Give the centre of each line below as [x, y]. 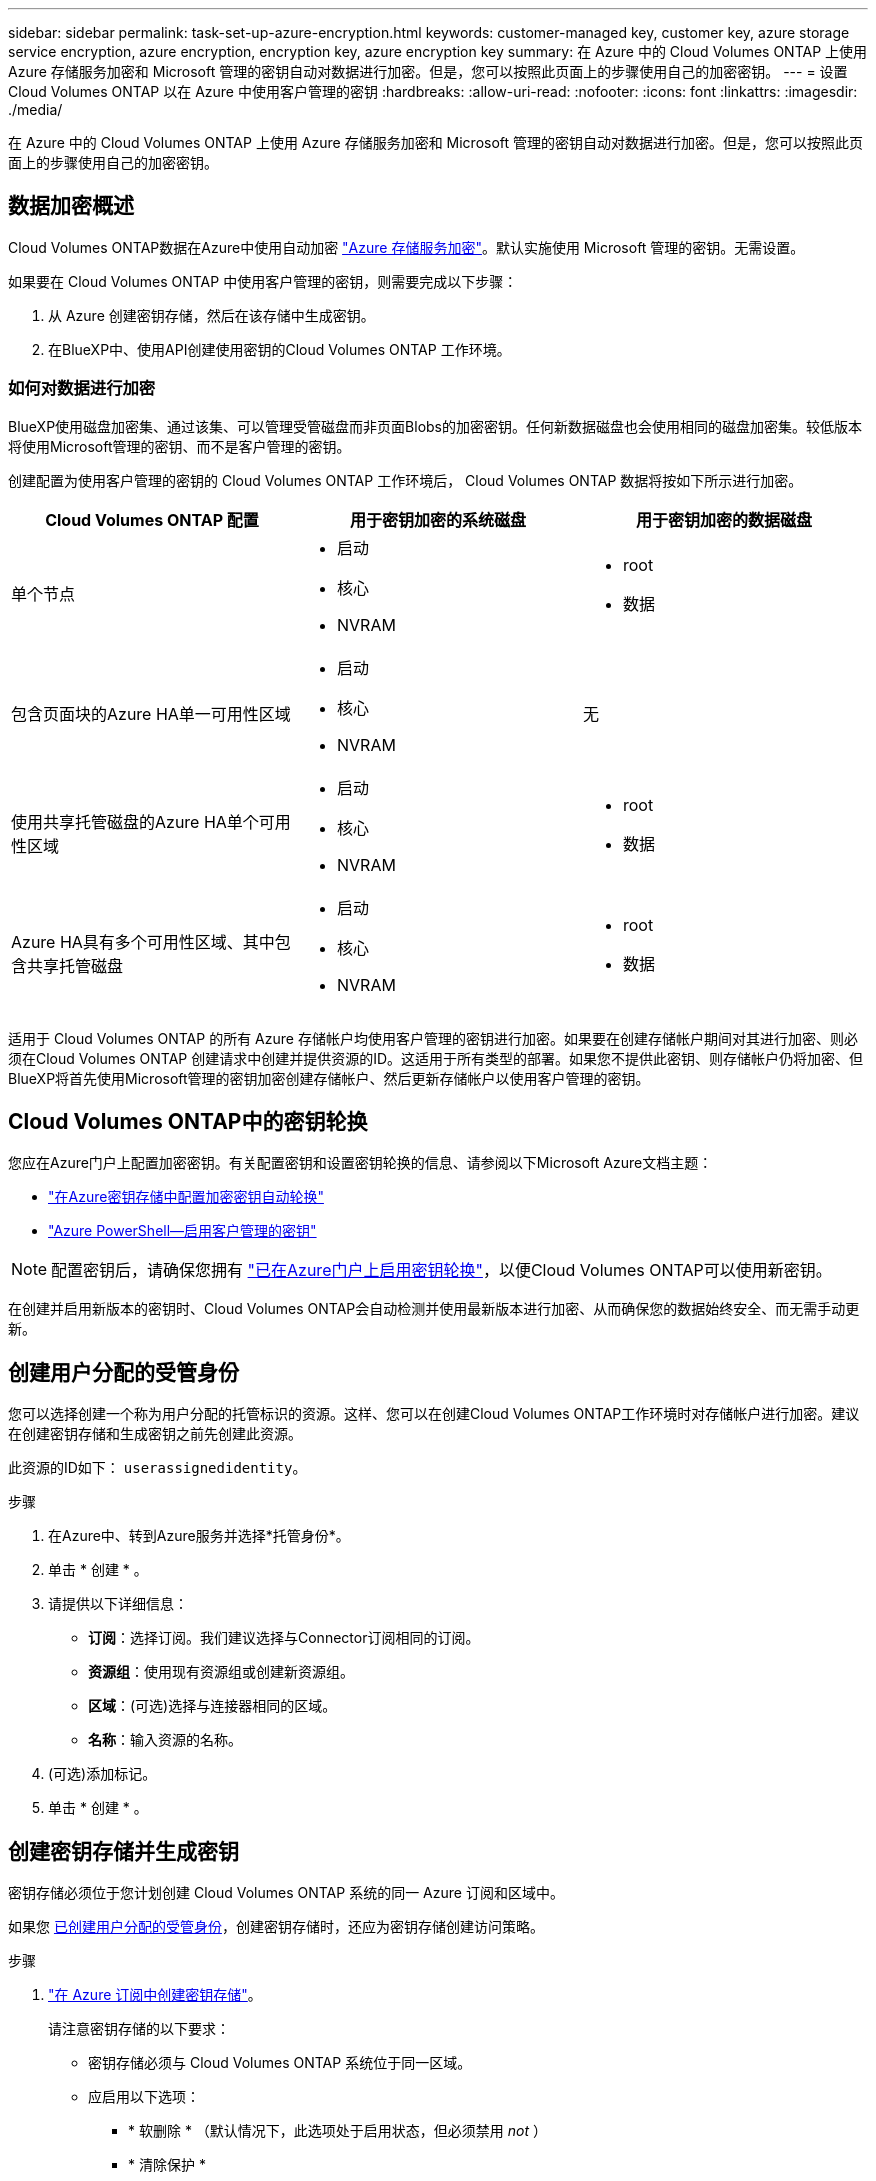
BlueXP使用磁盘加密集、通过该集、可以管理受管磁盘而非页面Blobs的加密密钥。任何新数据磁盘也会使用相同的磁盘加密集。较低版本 [435, 426]
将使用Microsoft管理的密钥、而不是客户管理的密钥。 [179, 446]
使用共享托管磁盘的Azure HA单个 [135, 821]
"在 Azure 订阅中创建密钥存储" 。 [155, 1995]
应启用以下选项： [144, 2097]
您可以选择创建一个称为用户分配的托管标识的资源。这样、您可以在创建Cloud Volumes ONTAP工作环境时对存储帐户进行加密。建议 [434, 1414]
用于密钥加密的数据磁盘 [723, 519]
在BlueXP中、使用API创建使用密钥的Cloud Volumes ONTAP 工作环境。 [279, 349]
